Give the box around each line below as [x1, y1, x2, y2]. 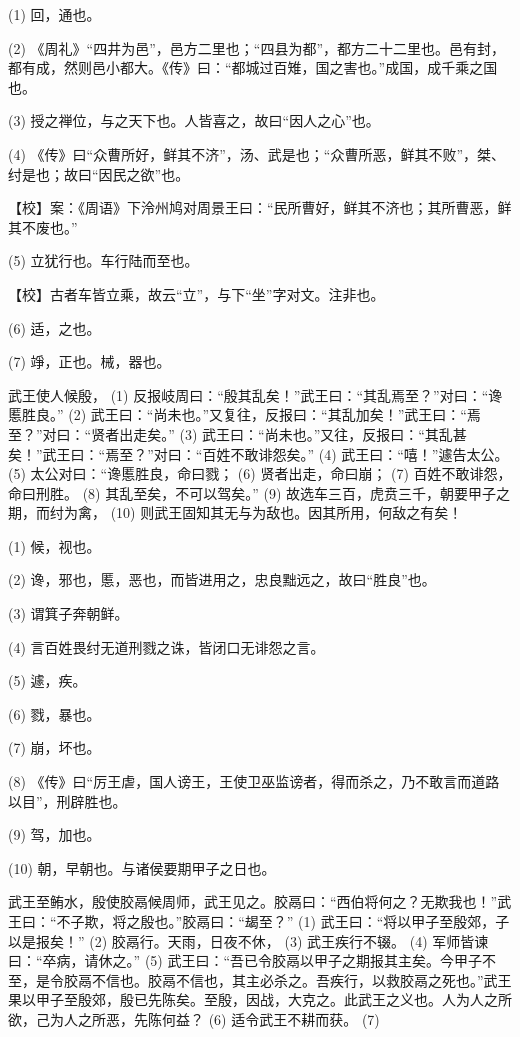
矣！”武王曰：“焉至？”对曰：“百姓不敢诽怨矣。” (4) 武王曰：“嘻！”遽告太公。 [8, 443, 509, 464]
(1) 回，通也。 [8, 4, 101, 24]
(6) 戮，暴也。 [8, 703, 101, 724]
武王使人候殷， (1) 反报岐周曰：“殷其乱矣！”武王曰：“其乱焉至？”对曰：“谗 [8, 384, 503, 405]
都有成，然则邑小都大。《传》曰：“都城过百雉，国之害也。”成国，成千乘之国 [8, 57, 498, 78]
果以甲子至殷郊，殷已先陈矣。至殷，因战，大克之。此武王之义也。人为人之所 [8, 989, 512, 1010]
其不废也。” [8, 216, 78, 237]
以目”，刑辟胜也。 [8, 790, 127, 811]
